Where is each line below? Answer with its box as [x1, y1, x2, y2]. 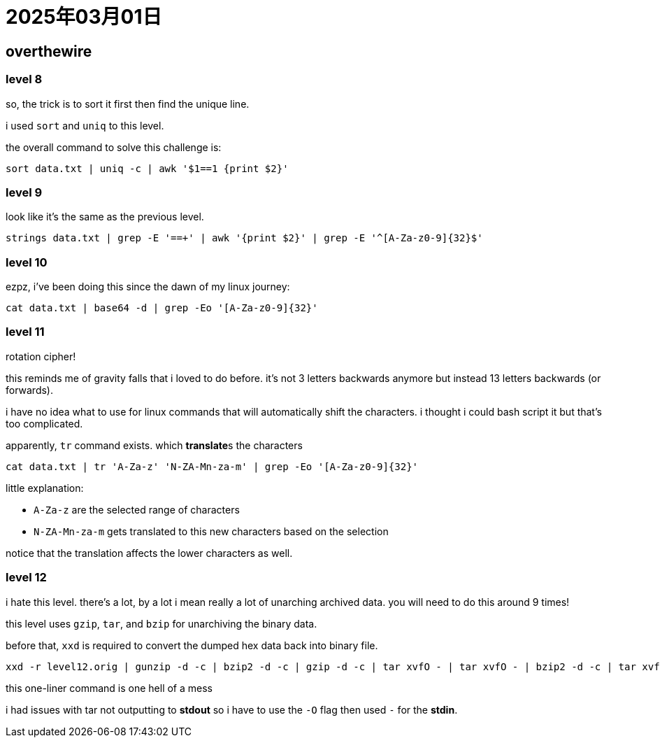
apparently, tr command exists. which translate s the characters [6, 439, 303, 451]
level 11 [6, 325, 45, 339]
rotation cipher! [6, 350, 76, 362]
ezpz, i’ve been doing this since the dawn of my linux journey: [6, 281, 290, 293]
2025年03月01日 [6, 5, 162, 29]
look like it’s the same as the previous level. [6, 211, 204, 223]
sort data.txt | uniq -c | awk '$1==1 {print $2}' [6, 162, 289, 174]
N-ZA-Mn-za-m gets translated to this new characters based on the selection [34, 525, 389, 537]
